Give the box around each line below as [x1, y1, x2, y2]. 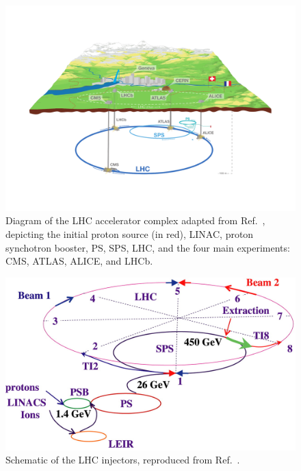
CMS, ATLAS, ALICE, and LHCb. [5, 254, 153, 268]
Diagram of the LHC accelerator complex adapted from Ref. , [5, 213, 265, 228]
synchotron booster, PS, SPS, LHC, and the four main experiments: [5, 240, 290, 254]
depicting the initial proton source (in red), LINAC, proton [5, 226, 254, 241]
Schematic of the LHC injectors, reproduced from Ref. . [5, 452, 240, 467]
